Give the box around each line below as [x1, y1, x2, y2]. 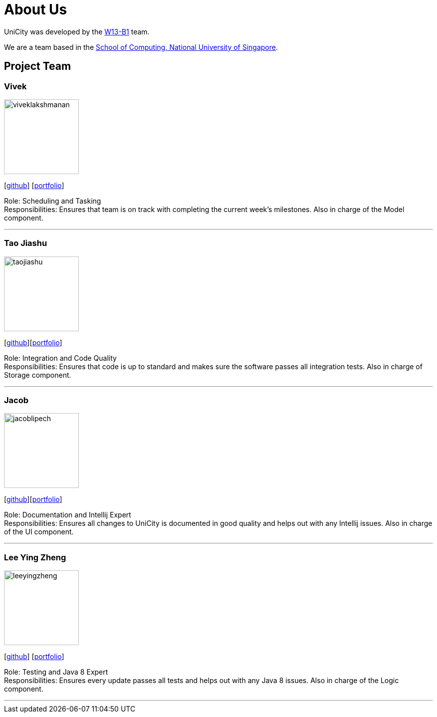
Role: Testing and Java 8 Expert [4, 668, 108, 677]
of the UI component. [4, 527, 74, 536]
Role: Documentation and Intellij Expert [4, 510, 131, 519]
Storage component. [4, 370, 71, 379]
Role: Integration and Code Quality [4, 353, 117, 362]
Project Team [4, 60, 71, 73]
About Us [4, 1, 67, 18]
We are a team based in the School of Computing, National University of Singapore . [4, 42, 278, 51]
